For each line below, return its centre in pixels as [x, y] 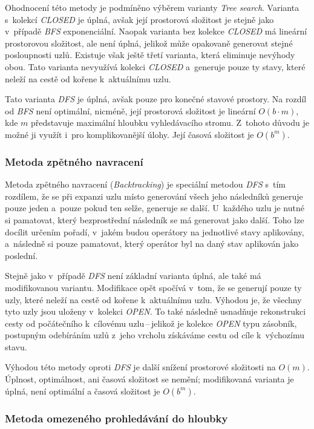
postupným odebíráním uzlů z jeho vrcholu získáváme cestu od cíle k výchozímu [155, 335]
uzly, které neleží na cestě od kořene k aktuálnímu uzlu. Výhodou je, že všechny [153, 299]
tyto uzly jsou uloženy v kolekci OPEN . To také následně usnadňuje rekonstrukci [155, 311]
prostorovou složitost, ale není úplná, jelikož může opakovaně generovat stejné [149, 43]
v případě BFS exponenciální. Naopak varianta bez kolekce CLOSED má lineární [156, 31]
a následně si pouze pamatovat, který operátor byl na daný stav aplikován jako [152, 244]
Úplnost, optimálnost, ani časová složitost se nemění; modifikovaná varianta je [149, 379]
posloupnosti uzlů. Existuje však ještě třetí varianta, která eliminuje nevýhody [150, 55]
